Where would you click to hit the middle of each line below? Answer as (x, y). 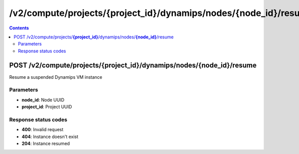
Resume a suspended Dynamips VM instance (56, 77)
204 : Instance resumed (46, 144)
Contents (19, 28)
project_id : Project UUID (47, 107)
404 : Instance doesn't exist (50, 137)
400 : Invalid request (43, 130)
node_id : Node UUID (43, 100)
